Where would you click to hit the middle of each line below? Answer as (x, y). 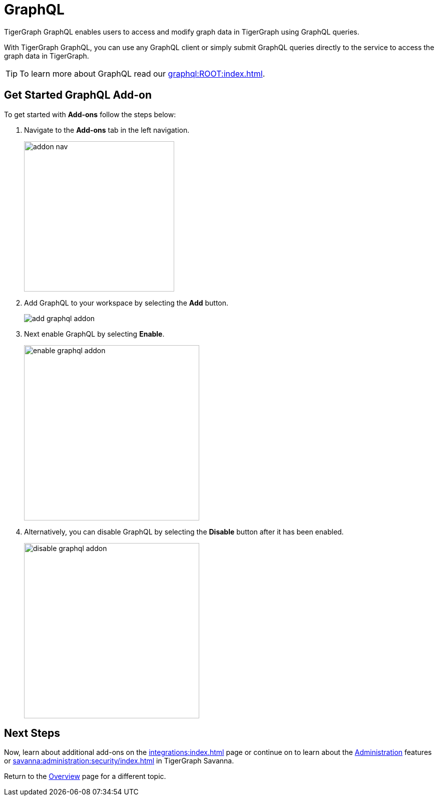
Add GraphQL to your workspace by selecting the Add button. (126, 303)
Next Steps (32, 733)
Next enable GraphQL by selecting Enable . (94, 334)
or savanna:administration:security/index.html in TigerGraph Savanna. (119, 761)
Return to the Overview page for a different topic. (85, 776)
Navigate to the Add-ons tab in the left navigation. (107, 130)
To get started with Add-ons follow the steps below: (90, 114)
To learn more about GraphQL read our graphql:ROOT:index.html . (142, 73)
